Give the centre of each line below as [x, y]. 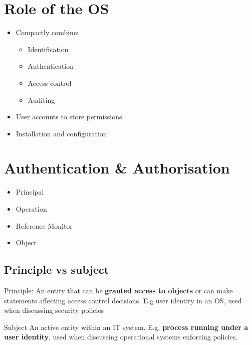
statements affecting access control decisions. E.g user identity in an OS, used [123, 300]
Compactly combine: [47, 32]
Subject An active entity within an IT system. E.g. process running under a [126, 327]
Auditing [41, 100]
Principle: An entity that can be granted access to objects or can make [118, 290]
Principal [30, 192]
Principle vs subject [57, 270]
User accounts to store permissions [69, 117]
